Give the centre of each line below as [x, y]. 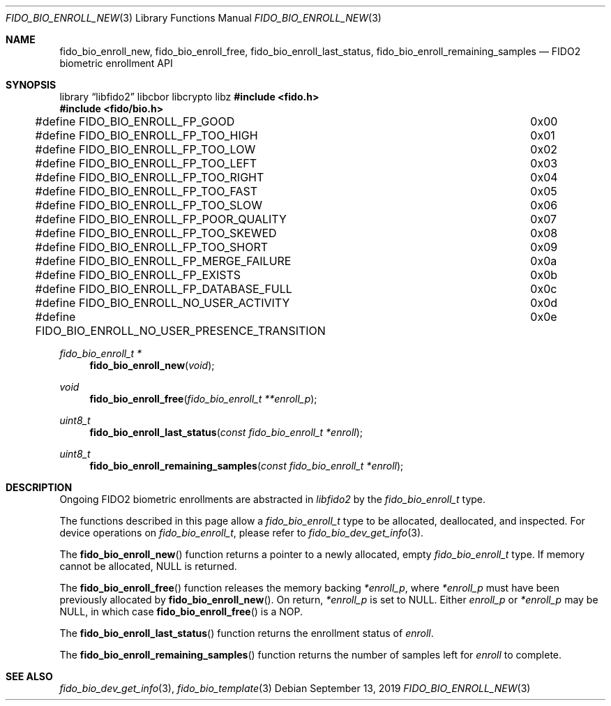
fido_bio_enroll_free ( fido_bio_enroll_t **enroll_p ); [203, 399]
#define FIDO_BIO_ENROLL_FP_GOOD [135, 121]
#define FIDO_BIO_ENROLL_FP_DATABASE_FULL [164, 289]
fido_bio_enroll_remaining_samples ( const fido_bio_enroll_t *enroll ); [247, 466]
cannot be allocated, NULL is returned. [148, 566]
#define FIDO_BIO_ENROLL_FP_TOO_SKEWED [156, 233]
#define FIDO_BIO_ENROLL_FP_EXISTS [138, 275]
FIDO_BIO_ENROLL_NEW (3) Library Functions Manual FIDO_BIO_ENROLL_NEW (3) [194, 18]
